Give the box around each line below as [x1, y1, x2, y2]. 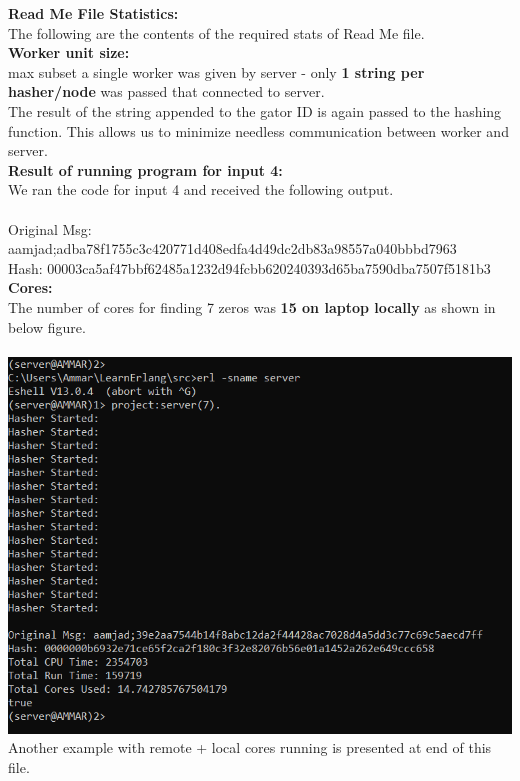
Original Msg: [8, 218, 92, 239]
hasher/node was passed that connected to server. [8, 81, 325, 102]
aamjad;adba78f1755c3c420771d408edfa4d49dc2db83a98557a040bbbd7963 [8, 238, 457, 259]
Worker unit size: [8, 42, 130, 63]
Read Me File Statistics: [8, 3, 179, 23]
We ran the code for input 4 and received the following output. [8, 179, 394, 200]
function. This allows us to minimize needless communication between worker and [8, 120, 509, 141]
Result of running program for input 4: [8, 159, 283, 180]
